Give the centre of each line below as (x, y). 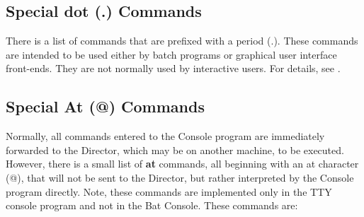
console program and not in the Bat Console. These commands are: (152, 205)
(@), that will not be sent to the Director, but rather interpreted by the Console (180, 177)
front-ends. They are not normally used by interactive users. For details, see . (173, 68)
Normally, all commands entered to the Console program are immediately (165, 136)
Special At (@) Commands (105, 106)
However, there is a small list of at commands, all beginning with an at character (182, 164)
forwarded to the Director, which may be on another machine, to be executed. (175, 149)
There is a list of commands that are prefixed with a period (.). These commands (182, 41)
